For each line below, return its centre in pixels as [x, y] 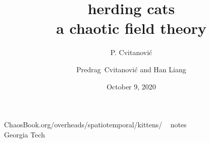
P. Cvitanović [131, 52]
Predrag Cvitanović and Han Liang [131, 69]
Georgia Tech [25, 134]
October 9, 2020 [131, 86]
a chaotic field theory [131, 28]
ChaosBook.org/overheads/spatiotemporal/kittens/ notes [95, 125]
